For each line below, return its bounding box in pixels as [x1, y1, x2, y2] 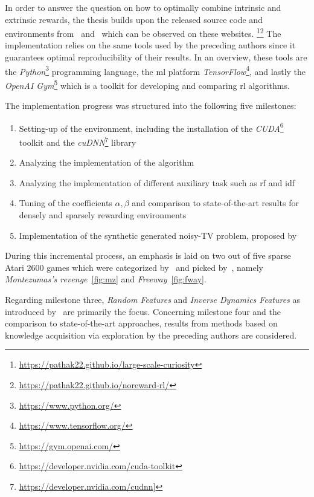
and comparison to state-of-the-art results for [132, 197, 299, 209]
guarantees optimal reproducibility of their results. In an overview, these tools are [5, 51, 307, 63]
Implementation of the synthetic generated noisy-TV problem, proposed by [19, 229, 297, 241]
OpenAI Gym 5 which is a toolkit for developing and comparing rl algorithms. [5, 77, 290, 91]
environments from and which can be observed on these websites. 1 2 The [5, 25, 281, 39]
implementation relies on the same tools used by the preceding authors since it [5, 39, 296, 51]
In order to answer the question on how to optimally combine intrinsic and [5, 1, 281, 13]
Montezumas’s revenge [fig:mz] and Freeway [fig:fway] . [5, 273, 207, 285]
